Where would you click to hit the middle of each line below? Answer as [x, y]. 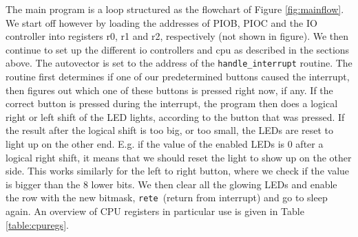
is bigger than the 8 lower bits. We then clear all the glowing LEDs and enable [171, 184]
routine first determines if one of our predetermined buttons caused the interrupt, [178, 77]
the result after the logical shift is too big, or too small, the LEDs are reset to [170, 130]
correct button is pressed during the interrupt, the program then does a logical [172, 103]
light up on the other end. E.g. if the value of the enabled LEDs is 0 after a [165, 144]
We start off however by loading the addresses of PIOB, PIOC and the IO [161, 22]
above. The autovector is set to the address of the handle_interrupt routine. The [179, 63]
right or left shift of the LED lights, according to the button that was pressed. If [175, 116]
